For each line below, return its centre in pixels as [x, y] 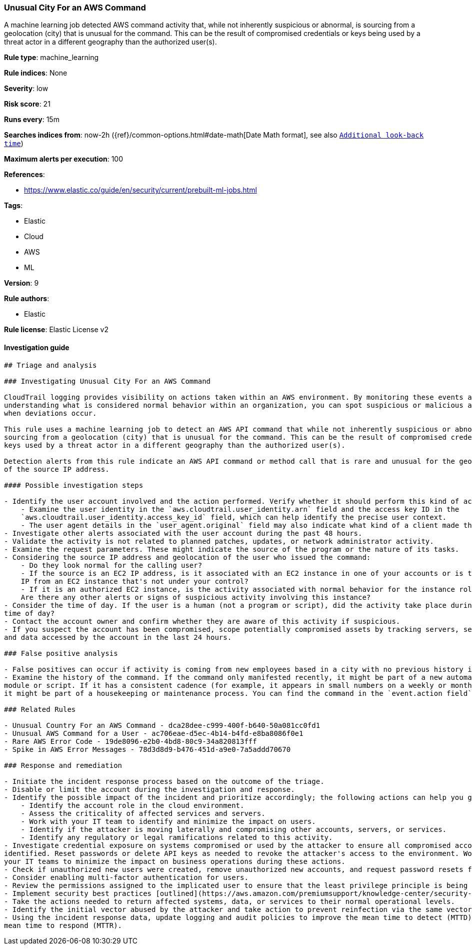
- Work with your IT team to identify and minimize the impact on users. [168, 821]
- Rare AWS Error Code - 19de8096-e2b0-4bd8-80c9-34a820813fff [130, 741]
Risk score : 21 [27, 104]
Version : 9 [21, 283]
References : [24, 175]
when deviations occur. [50, 413]
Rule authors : [27, 299]
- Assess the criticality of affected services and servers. [143, 813]
